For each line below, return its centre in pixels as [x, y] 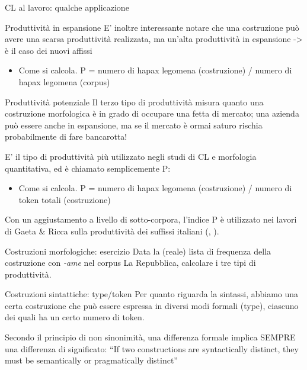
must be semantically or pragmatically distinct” [91, 360]
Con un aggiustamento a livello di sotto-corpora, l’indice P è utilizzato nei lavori [151, 219]
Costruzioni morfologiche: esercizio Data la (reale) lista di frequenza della [138, 251]
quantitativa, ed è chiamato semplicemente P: [88, 168]
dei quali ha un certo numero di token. [75, 317]
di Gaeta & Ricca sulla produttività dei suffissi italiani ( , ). [112, 231]
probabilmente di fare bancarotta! [66, 136]
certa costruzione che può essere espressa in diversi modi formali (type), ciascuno [152, 305]
